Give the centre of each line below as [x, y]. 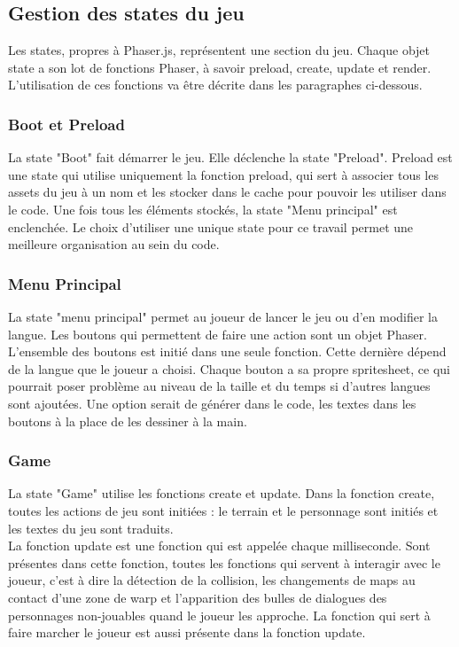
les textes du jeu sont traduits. [91, 528]
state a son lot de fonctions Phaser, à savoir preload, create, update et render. [220, 67]
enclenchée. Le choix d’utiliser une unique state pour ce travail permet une [211, 226]
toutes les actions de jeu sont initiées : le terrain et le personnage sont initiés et [223, 510]
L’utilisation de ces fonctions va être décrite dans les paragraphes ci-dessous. [215, 85]
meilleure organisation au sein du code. [114, 244]
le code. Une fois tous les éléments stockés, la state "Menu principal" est [203, 209]
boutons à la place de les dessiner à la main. [128, 421]
